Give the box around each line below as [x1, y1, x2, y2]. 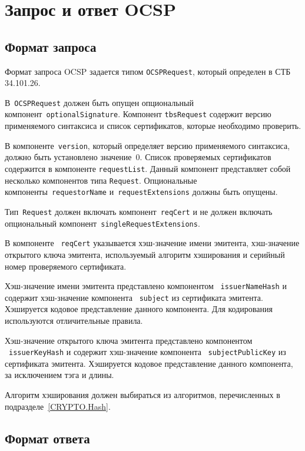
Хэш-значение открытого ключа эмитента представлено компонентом [5, 334, 253, 346]
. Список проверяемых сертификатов [140, 151, 271, 163]
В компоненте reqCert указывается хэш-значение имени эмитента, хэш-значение [5, 237, 300, 249]
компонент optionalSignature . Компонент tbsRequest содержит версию [5, 108, 271, 120]
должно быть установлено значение [5, 151, 132, 163]
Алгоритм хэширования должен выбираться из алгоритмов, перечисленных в [5, 389, 280, 401]
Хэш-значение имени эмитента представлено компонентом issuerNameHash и [5, 280, 287, 292]
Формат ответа [5, 429, 90, 447]
